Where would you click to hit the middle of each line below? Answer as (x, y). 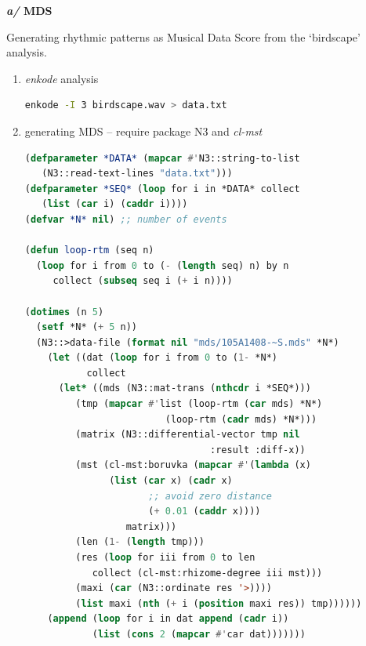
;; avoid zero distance (210, 496)
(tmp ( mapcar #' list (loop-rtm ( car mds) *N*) (199, 404)
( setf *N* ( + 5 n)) (87, 327)
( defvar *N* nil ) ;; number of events (126, 219)
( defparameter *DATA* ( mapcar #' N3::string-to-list (162, 158)
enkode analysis (62, 78)
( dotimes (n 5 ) (64, 312)
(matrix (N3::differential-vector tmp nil (188, 435)
